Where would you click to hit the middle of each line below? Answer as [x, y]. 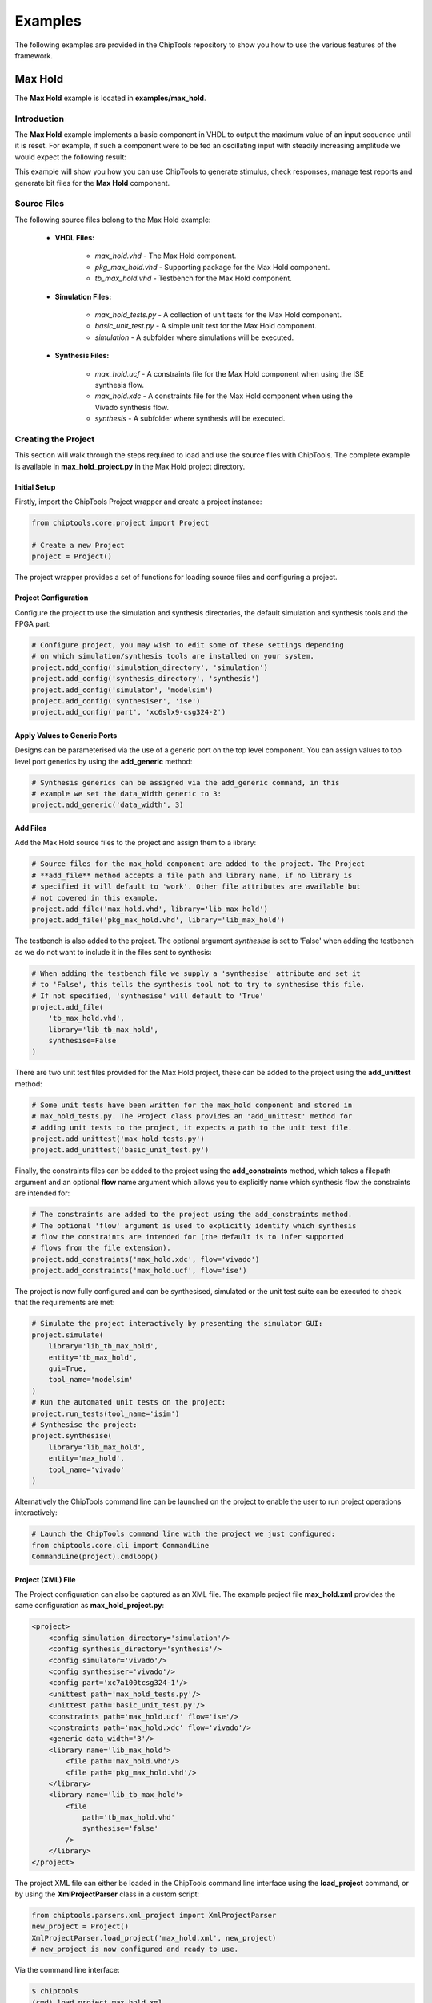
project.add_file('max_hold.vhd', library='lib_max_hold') [150, 909]
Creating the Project [55, 439]
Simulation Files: [83, 296]
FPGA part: [33, 624]
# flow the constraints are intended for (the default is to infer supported [188, 1237]
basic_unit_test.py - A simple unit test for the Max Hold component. [206, 326]
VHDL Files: [75, 238]
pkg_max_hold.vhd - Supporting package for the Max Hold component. [212, 267]
